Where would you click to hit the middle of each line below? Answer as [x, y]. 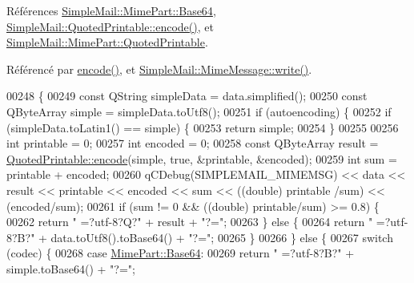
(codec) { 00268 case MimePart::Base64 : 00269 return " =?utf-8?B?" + [181, 253]
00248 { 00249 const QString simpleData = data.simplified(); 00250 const [187, 96]
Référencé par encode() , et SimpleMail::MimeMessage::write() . [159, 69]
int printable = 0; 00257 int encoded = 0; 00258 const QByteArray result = [193, 143]
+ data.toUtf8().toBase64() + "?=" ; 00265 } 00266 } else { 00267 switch [216, 237]
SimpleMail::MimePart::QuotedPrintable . [107, 42]
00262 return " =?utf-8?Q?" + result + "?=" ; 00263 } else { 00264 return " [190, 222]
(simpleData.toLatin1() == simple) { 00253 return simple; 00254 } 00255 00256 [203, 127]
